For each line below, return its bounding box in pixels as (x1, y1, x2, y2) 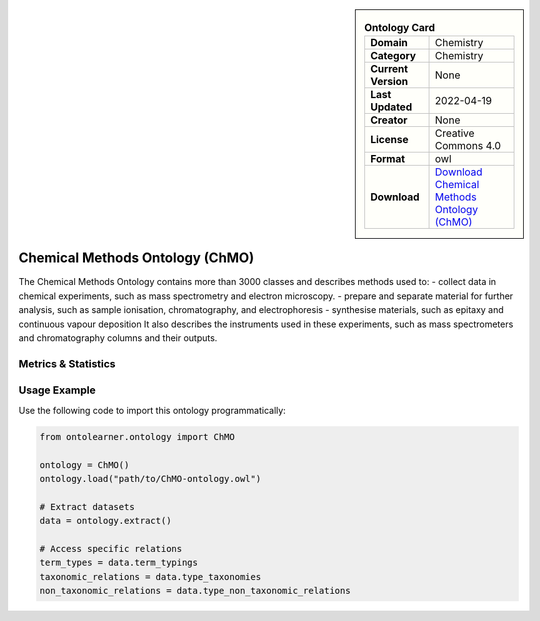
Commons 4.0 (435, 139, 502, 153)
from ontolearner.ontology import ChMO (39, 431, 235, 442)
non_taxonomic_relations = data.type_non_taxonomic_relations (39, 585, 351, 597)
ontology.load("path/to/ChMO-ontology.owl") (39, 473, 262, 484)
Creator (370, 113, 408, 127)
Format (370, 152, 405, 166)
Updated (370, 100, 413, 114)
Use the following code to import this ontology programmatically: (18, 404, 287, 416)
